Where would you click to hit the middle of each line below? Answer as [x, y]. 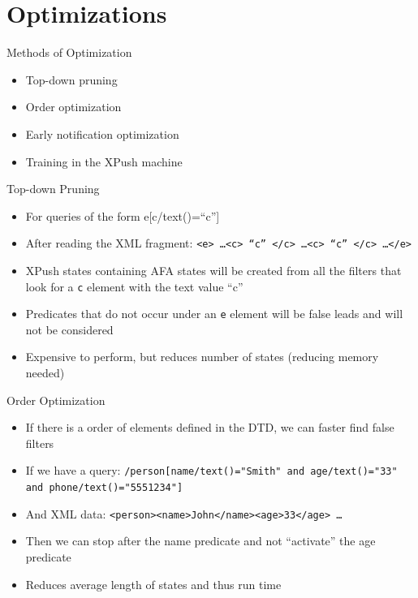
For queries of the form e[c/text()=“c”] [123, 215]
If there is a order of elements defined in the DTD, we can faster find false [210, 427]
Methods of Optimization [69, 52]
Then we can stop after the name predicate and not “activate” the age [200, 541]
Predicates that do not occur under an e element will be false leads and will [214, 314]
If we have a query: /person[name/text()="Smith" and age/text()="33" [211, 470]
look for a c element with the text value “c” [134, 286]
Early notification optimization [102, 133]
